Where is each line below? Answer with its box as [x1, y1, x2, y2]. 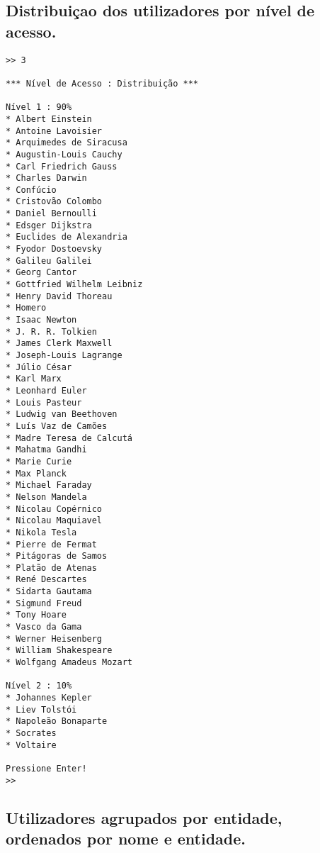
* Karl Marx [6, 374, 62, 384]
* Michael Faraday [6, 480, 92, 491]
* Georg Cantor [6, 267, 77, 278]
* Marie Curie [6, 456, 72, 467]
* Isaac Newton [6, 315, 77, 325]
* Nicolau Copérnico [6, 503, 103, 514]
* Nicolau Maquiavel [6, 515, 103, 526]
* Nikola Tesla [6, 527, 77, 537]
